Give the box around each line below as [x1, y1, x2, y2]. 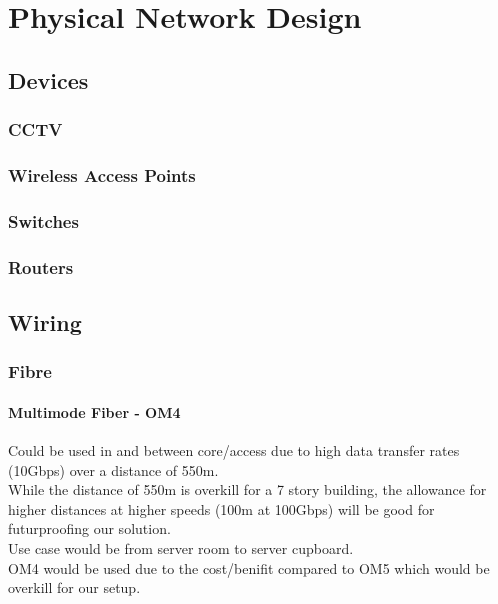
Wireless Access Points [8, 162, 196, 187]
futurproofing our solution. [8, 518, 171, 539]
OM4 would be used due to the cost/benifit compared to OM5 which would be [8, 557, 490, 578]
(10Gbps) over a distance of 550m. [8, 459, 219, 480]
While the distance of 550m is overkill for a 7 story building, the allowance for [8, 479, 487, 500]
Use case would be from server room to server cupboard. [8, 537, 354, 558]
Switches [8, 208, 79, 233]
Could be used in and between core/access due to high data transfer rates [8, 439, 460, 460]
